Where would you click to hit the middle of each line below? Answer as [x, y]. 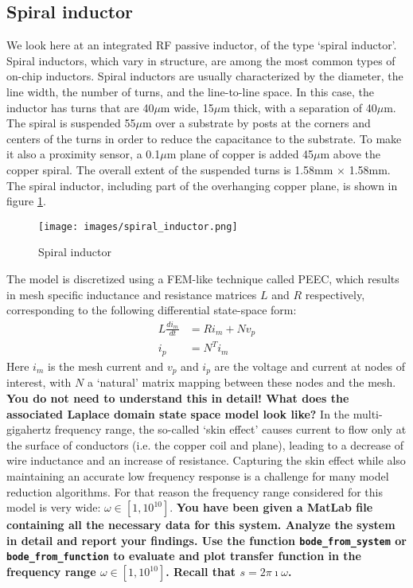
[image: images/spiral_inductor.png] [138, 226]
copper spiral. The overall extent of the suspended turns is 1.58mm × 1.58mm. [199, 169]
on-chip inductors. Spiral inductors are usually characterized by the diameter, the [205, 76]
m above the [350, 154]
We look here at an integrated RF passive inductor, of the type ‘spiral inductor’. [202, 45]
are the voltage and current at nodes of [310, 366]
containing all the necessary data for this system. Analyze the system [201, 525]
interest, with [39, 382]
